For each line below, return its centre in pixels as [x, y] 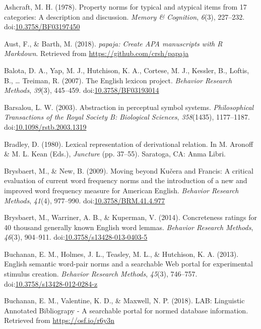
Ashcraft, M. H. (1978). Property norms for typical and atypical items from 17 [125, 7]
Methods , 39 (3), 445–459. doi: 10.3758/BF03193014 [82, 90]
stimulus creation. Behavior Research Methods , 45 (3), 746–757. [101, 274]
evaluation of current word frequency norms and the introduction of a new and [126, 180]
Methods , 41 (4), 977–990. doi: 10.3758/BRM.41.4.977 [85, 200]
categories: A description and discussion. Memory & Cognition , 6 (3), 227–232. [124, 16]
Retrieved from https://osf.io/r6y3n [59, 320]
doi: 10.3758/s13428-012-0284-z [51, 283]
